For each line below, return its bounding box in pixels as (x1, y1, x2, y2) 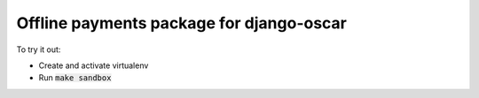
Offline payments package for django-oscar (16, 13, 348, 33)
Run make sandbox (38, 72, 112, 83)
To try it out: (16, 44, 61, 55)
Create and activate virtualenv (38, 60, 149, 71)
